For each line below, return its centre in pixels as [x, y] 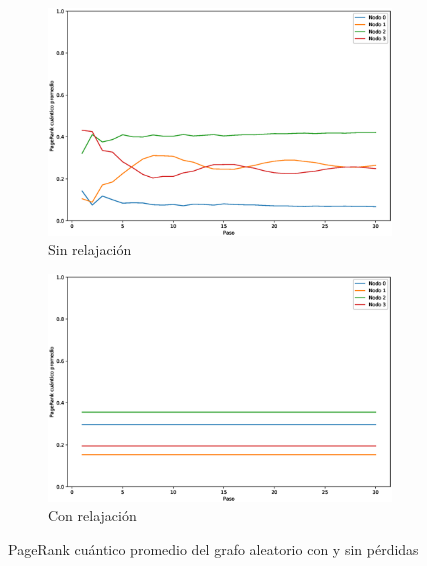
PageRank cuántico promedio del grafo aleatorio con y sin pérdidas [213, 548]
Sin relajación [90, 249]
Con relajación [92, 515]
